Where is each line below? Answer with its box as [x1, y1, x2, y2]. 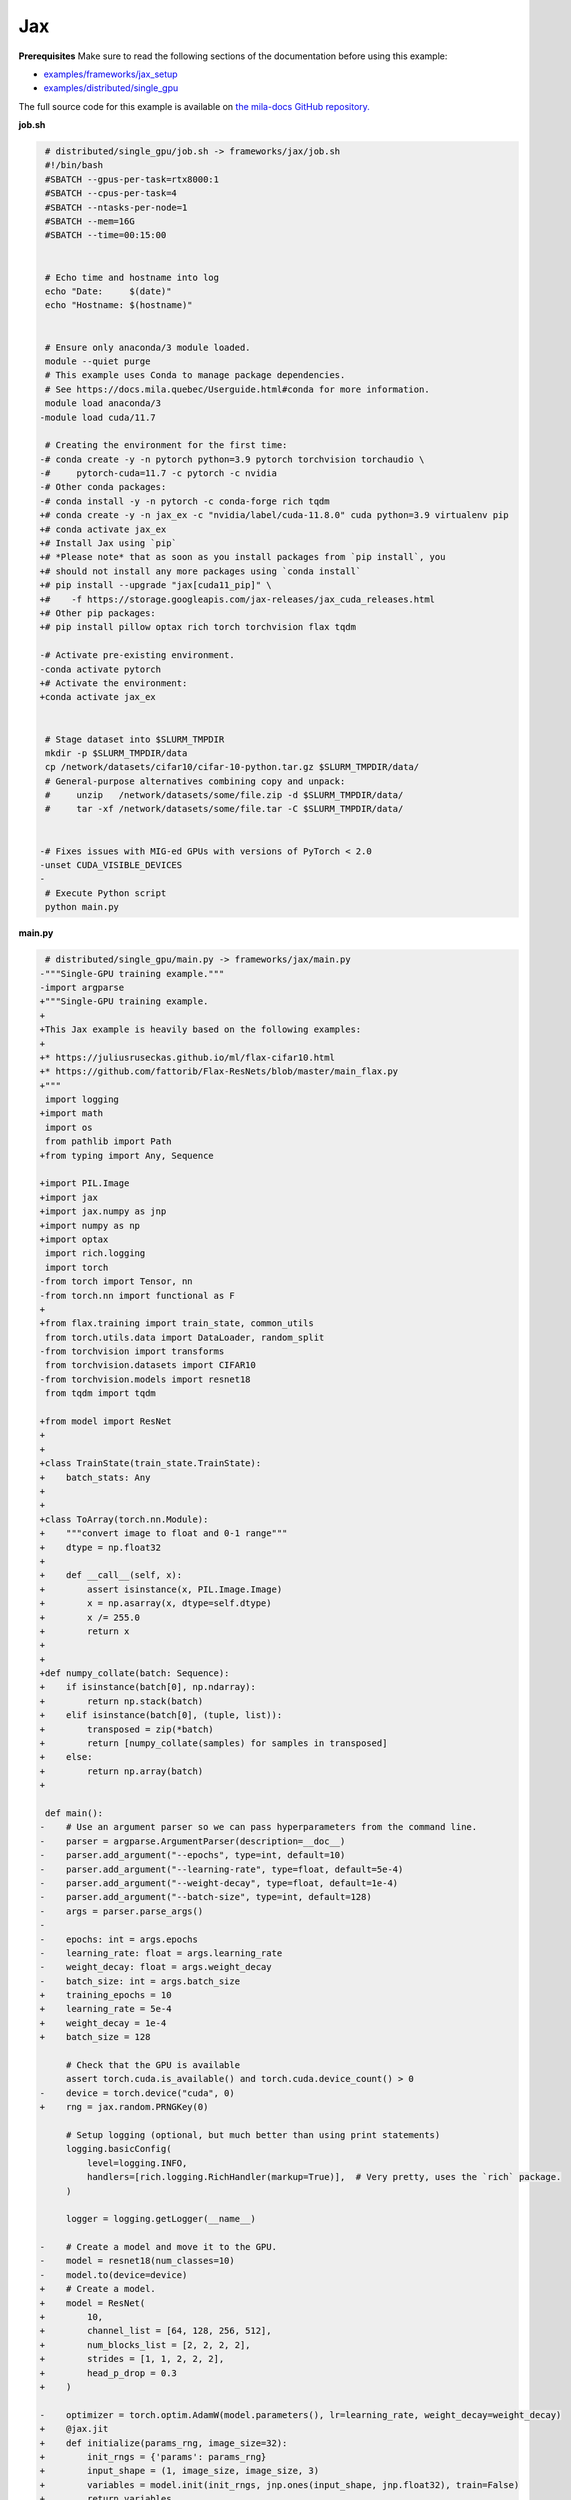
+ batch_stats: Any [39, 1471, 151, 1483]
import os [45, 1121, 93, 1133]
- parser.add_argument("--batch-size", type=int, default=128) [39, 1891, 372, 1903]
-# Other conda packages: [39, 481, 167, 493]
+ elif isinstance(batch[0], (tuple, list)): [39, 1710, 283, 1721]
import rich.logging [45, 1248, 146, 1259]
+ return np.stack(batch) [39, 1695, 204, 1707]
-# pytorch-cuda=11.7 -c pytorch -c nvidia [39, 468, 277, 479]
